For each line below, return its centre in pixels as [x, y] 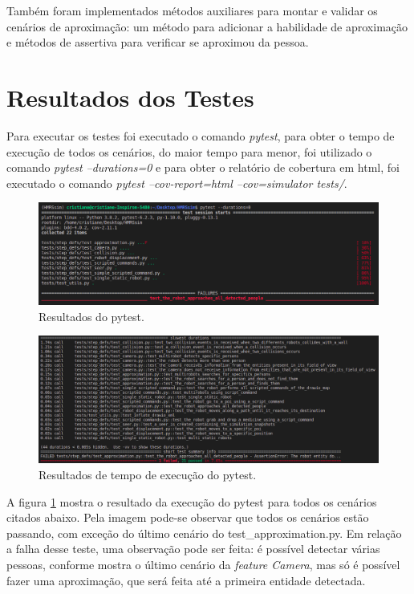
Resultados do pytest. [91, 316]
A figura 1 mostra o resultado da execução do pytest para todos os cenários [192, 501]
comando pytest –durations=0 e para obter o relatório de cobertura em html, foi [203, 167]
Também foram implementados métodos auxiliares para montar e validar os [192, 10]
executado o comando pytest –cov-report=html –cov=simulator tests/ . [177, 183]
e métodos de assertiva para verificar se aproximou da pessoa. [158, 42]
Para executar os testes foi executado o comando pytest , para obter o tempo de [201, 135]
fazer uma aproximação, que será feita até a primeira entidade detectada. [186, 580]
